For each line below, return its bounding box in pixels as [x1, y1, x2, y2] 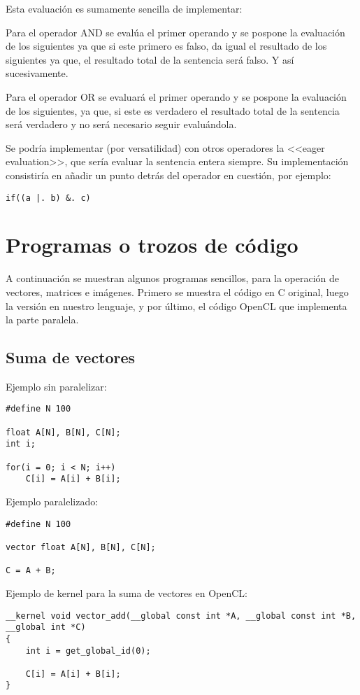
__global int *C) [6, 622, 86, 633]
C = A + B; [6, 566, 56, 576]
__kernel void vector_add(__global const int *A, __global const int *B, [6, 610, 357, 621]
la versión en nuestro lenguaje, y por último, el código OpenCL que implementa [6, 298, 347, 313]
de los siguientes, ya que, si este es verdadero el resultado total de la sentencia [6, 103, 340, 118]
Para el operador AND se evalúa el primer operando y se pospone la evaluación [6, 24, 345, 39]
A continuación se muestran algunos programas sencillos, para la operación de [6, 271, 340, 286]
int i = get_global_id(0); [25, 645, 151, 656]
